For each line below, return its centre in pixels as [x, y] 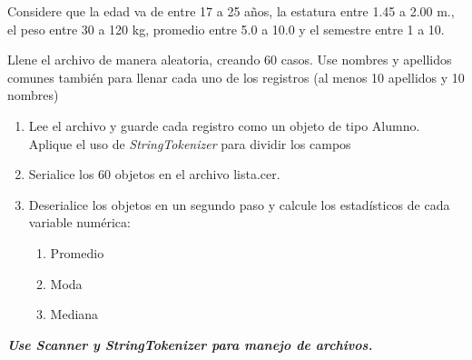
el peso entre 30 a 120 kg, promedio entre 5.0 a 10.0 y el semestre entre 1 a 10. [226, 29]
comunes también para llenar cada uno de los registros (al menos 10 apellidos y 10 [236, 77]
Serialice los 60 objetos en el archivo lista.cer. [154, 174]
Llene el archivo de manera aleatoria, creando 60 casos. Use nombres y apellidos [230, 60]
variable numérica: [79, 222]
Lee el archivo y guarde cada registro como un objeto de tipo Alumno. [224, 125]
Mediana [74, 314]
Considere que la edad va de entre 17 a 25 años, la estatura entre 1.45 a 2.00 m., [231, 11]
